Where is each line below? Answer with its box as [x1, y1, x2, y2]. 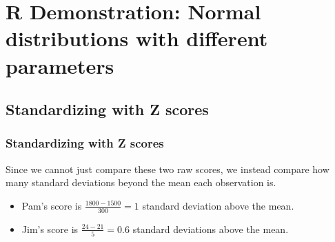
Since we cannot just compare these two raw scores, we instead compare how [6, 161, 329, 176]
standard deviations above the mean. [132, 221, 289, 236]
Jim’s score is [21, 221, 79, 236]
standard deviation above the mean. [142, 198, 294, 212]
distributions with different [6, 24, 268, 52]
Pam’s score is [21, 198, 82, 212]
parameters [6, 51, 114, 79]
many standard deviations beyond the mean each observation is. [6, 175, 276, 190]
